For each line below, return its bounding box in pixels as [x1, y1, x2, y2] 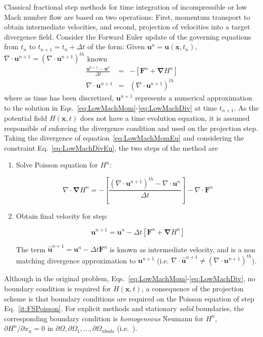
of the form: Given [87, 41, 145, 52]
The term [16, 244, 46, 254]
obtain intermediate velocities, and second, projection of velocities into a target [4, 21, 250, 32]
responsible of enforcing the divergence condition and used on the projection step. [4, 122, 258, 133]
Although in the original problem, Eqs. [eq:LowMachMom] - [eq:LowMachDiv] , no [4, 273, 255, 284]
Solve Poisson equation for [16, 159, 98, 170]
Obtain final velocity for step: [16, 210, 108, 221]
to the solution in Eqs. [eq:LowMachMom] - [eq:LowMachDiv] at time [4, 102, 217, 113]
